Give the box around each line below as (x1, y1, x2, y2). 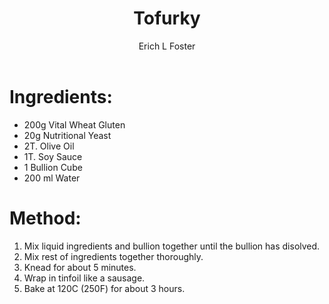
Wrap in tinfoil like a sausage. (23, 272, 146, 284)
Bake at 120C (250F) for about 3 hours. (23, 282, 186, 294)
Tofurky (133, 7, 201, 30)
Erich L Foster (138, 40, 196, 52)
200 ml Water (23, 172, 81, 184)
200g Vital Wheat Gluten (23, 118, 126, 131)
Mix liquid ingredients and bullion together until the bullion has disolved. (23, 240, 321, 252)
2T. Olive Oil (23, 140, 75, 152)
